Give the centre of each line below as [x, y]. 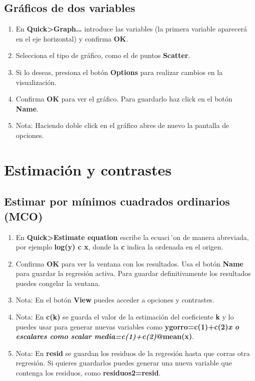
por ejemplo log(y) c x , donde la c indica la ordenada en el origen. [119, 247]
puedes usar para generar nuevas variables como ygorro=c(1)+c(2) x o [127, 326]
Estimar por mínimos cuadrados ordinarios [117, 201]
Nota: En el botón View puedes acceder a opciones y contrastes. [115, 300]
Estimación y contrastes [88, 169]
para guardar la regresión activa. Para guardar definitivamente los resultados [133, 273]
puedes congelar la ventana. [58, 283]
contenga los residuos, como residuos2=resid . [88, 373]
